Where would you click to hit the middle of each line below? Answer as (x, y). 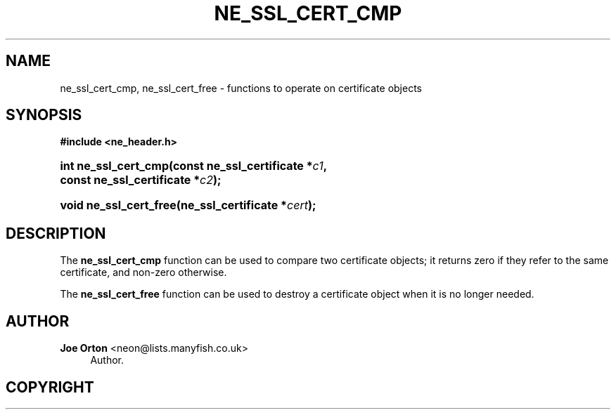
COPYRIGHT (50, 387)
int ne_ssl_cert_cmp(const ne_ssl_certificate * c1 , (193, 166)
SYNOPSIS (44, 115)
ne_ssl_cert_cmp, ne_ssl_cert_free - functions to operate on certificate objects (241, 88)
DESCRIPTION (56, 233)
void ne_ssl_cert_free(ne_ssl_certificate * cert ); (188, 205)
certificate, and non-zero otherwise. (143, 272)
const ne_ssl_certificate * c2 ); (141, 180)
